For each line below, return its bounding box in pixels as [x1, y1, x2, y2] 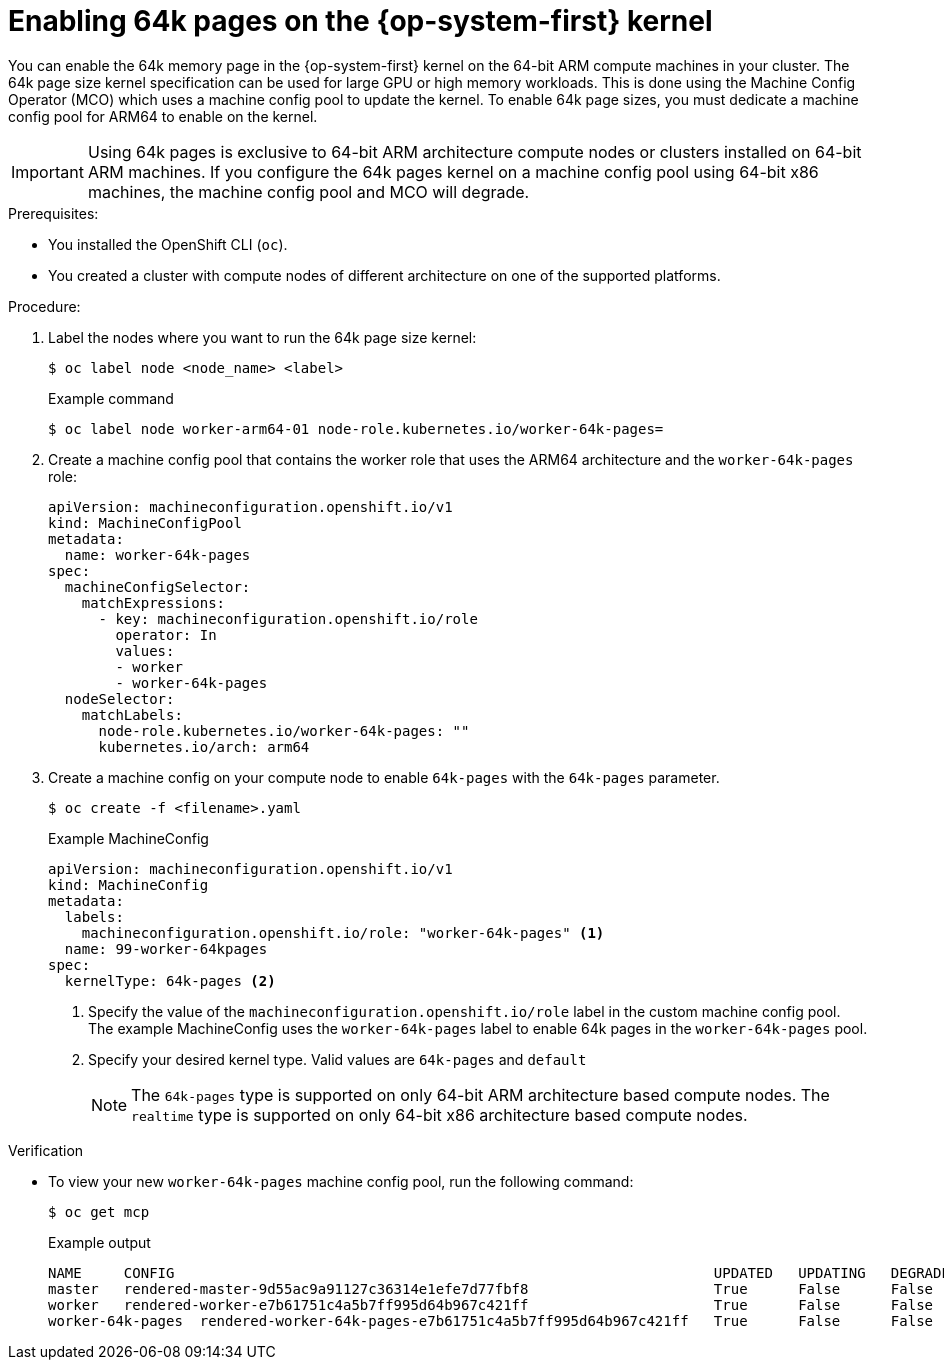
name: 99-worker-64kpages [64, 940, 268, 957]
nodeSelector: [64, 690, 175, 707]
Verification [8, 1141, 84, 1159]
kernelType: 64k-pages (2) [64, 972, 276, 989]
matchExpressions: [81, 594, 226, 611]
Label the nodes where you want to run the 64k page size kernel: [48, 328, 477, 346]
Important [11, 161, 84, 182]
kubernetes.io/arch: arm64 [98, 738, 310, 755]
